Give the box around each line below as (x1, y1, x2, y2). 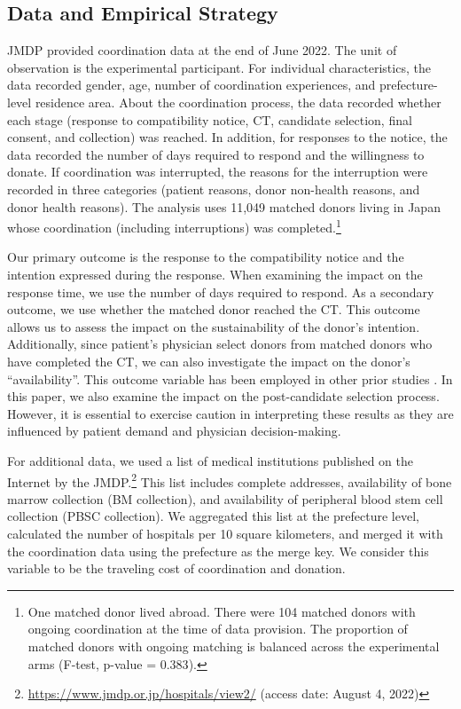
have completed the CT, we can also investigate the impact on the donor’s (7, 351, 410, 370)
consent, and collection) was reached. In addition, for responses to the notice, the (7, 128, 448, 146)
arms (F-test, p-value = (27, 654, 157, 673)
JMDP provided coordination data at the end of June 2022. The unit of (7, 41, 397, 59)
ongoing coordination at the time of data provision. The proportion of (27, 619, 408, 638)
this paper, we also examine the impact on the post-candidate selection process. (7, 387, 440, 406)
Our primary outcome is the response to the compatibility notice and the (7, 248, 404, 266)
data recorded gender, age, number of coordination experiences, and (7, 75, 376, 94)
